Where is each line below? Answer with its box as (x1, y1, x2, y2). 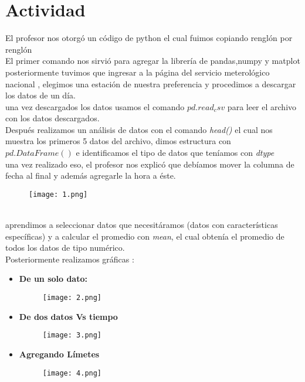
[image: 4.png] (42, 369, 102, 377)
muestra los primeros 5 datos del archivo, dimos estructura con (5, 135, 231, 147)
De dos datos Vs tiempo (19, 310, 118, 322)
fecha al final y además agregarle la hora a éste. (5, 169, 176, 182)
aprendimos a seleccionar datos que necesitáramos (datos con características (5, 219, 278, 231)
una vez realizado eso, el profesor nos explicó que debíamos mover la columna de (5, 158, 294, 170)
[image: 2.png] (42, 294, 102, 302)
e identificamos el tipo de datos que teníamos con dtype (76, 146, 274, 159)
